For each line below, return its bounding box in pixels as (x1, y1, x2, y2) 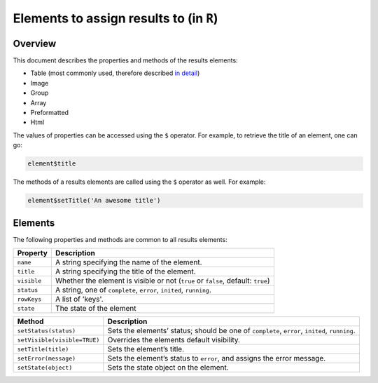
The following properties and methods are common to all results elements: (13, 235, 227, 243)
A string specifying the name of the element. (55, 257, 202, 267)
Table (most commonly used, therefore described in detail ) (30, 69, 200, 77)
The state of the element (55, 304, 136, 314)
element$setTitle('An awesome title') (27, 196, 161, 205)
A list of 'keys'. (55, 295, 104, 304)
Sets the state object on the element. (107, 363, 229, 372)
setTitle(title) (17, 345, 69, 353)
